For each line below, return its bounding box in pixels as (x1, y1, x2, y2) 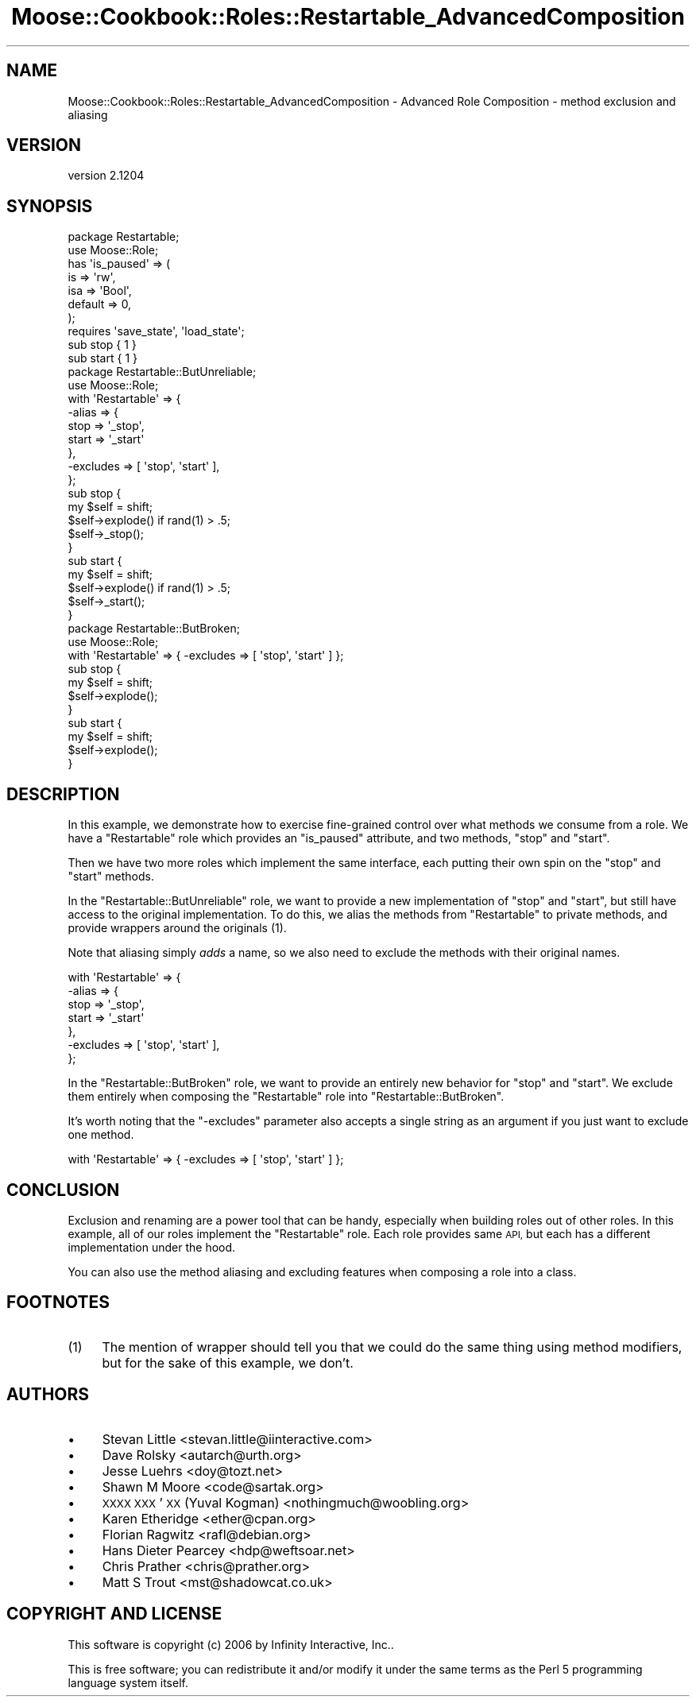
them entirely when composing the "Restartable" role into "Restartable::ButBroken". (68, 1090, 505, 1104)
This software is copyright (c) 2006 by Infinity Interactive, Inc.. (68, 1637, 394, 1651)
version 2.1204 (68, 168, 145, 183)
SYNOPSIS (6, 195, 93, 216)
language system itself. (68, 1675, 188, 1689)
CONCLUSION (6, 1179, 120, 1200)
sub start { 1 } (68, 351, 137, 366)
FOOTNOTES (6, 1292, 110, 1313)
